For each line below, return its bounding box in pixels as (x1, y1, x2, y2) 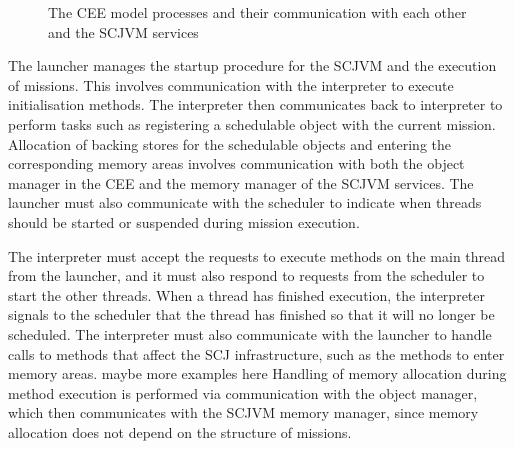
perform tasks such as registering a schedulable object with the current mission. (8, 113, 496, 134)
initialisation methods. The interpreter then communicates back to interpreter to (8, 94, 503, 115)
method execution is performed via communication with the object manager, (8, 382, 478, 403)
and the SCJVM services (48, 21, 199, 42)
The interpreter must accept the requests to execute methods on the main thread (8, 245, 506, 266)
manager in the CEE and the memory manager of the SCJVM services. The (8, 172, 474, 193)
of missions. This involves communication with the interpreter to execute (8, 74, 454, 95)
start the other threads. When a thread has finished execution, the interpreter (8, 284, 485, 305)
